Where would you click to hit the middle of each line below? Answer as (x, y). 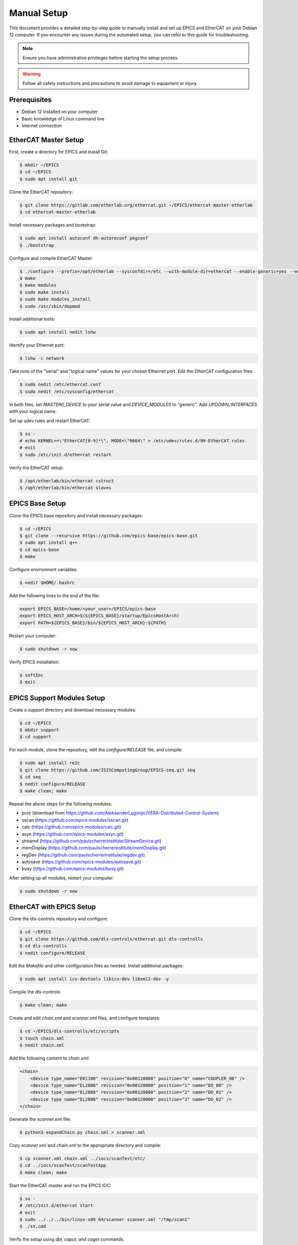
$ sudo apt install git (49, 179)
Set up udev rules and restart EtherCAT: (50, 420)
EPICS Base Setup (38, 504)
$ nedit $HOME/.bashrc (47, 583)
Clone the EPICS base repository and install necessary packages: (76, 515)
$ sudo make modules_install (55, 299)
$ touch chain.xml (42, 1038)
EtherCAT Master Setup (46, 140)
